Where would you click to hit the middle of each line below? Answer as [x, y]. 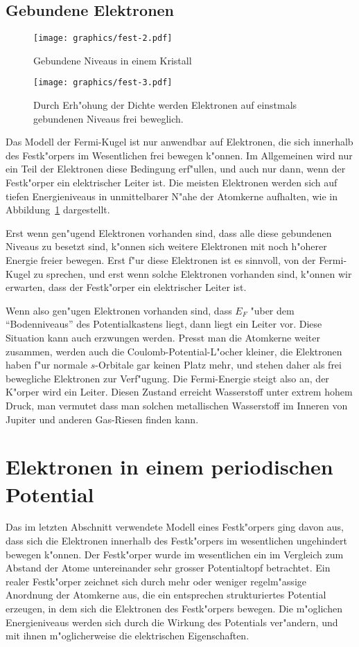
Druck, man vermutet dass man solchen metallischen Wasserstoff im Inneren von [177, 405]
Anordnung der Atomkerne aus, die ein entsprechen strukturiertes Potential [166, 595]
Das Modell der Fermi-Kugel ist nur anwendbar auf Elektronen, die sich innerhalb [179, 142]
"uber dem [272, 310]
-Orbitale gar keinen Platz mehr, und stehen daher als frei [218, 365]
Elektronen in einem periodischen [169, 467]
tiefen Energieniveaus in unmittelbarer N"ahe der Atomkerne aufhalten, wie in [172, 196]
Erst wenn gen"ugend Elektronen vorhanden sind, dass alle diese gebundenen [169, 232]
